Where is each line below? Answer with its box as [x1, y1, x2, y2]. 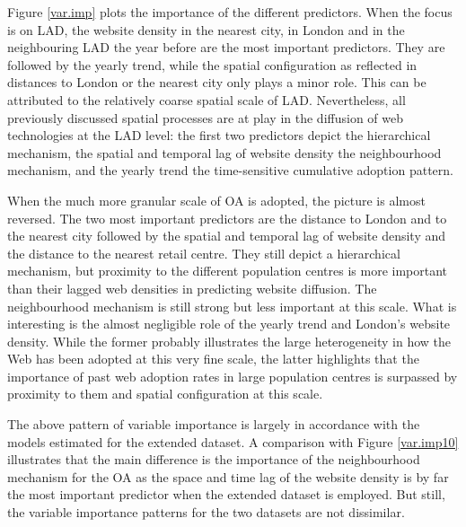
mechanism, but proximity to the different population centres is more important [7, 261, 448, 280]
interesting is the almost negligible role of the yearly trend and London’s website [7, 314, 451, 333]
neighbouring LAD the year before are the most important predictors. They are [7, 38, 445, 57]
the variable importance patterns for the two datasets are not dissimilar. [7, 503, 405, 522]
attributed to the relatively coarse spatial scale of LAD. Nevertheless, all [7, 90, 406, 109]
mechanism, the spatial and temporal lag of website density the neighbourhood [7, 143, 442, 162]
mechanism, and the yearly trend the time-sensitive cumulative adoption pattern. [7, 161, 453, 180]
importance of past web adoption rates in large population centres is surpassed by [7, 366, 458, 385]
